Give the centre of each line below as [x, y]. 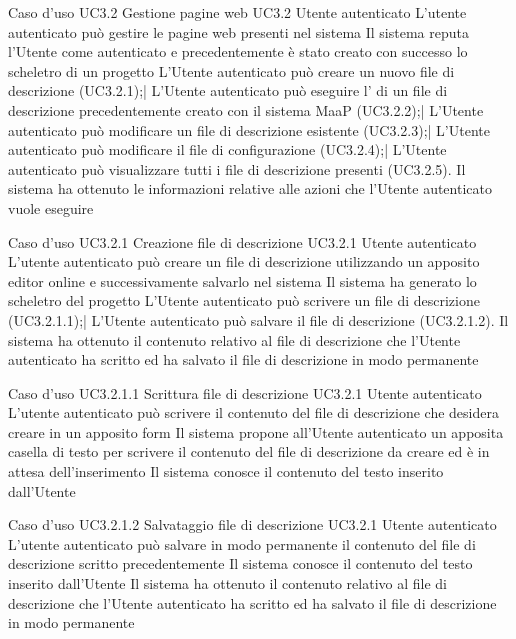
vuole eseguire [51, 207]
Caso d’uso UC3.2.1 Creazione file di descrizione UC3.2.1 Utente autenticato [242, 241]
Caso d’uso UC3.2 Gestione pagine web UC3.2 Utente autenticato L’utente [237, 12]
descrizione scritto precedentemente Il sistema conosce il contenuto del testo [240, 563]
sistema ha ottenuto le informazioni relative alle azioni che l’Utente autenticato [250, 188]
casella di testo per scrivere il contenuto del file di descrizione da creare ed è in [249, 451]
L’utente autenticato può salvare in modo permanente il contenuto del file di [242, 543]
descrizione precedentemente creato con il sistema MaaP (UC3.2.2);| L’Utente [246, 109]
